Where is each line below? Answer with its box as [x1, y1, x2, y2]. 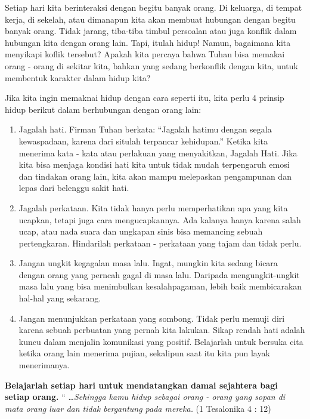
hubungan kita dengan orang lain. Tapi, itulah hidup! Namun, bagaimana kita [5, 36, 291, 48]
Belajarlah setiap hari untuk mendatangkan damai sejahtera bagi [5, 378, 278, 391]
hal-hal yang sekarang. [18, 292, 101, 304]
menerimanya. [18, 359, 70, 371]
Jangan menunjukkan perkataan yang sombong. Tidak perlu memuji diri [18, 312, 285, 324]
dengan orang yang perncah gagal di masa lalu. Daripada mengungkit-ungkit [18, 268, 300, 281]
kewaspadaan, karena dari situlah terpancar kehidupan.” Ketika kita [18, 134, 268, 147]
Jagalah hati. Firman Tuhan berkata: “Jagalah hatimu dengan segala [18, 123, 272, 135]
